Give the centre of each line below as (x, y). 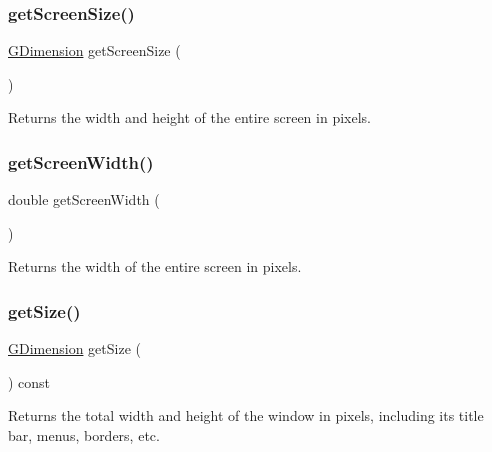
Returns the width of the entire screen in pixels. (155, 266)
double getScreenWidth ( (84, 199)
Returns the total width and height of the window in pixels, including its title (246, 415)
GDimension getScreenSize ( (94, 50)
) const (29, 381)
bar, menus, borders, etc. (84, 435)
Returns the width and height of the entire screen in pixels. (189, 117)
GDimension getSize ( (74, 348)
